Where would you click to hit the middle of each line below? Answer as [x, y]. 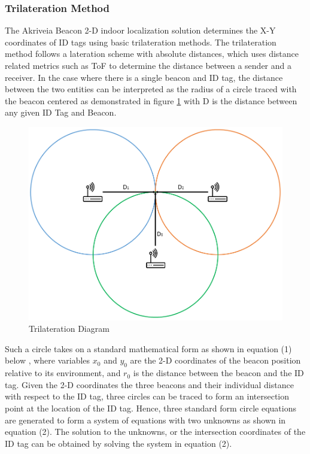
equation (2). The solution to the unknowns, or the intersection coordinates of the [155, 432]
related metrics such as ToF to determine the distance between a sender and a [148, 65]
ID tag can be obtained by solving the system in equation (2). [118, 443]
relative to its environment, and [63, 373]
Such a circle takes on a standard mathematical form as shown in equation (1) [148, 348]
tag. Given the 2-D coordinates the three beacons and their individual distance [149, 384]
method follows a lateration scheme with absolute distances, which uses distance [152, 54]
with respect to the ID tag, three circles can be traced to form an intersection [147, 396]
